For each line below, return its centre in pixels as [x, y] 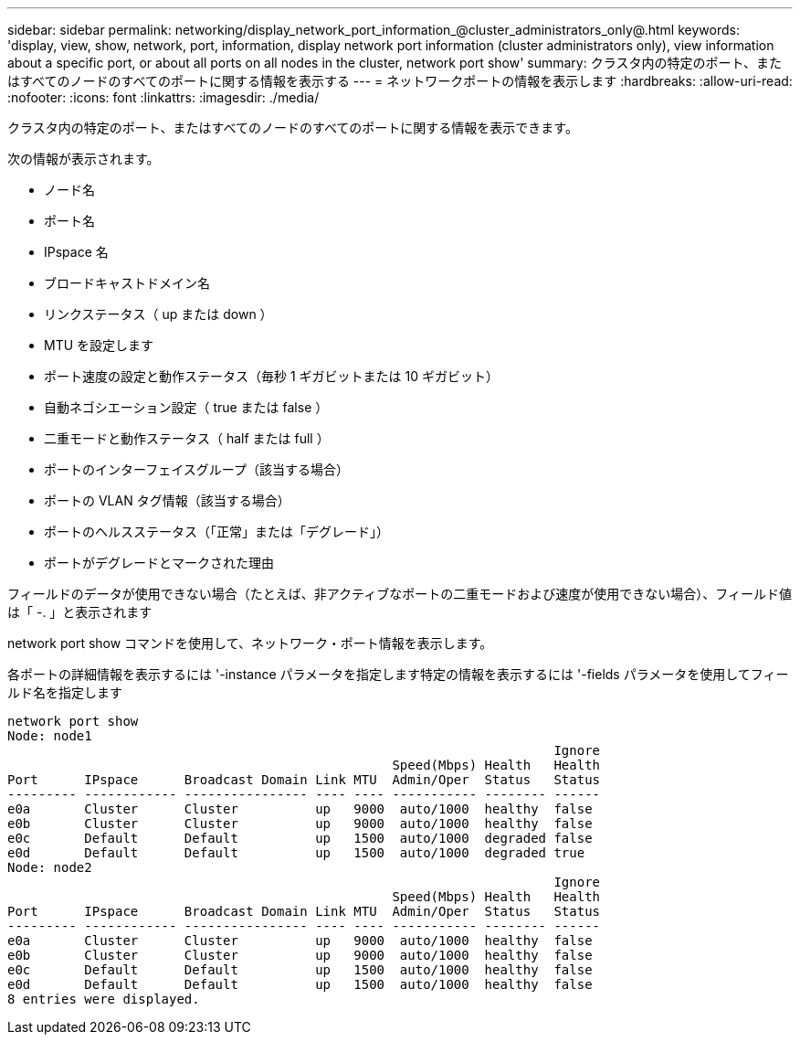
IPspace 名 [76, 252]
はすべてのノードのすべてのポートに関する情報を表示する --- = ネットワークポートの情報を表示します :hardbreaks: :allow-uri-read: [400, 81]
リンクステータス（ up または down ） [158, 314]
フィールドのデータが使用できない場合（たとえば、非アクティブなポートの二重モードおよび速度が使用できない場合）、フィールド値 [400, 594]
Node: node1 [50, 736]
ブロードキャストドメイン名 [127, 283]
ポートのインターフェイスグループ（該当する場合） [196, 469]
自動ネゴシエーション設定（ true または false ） [186, 407]
